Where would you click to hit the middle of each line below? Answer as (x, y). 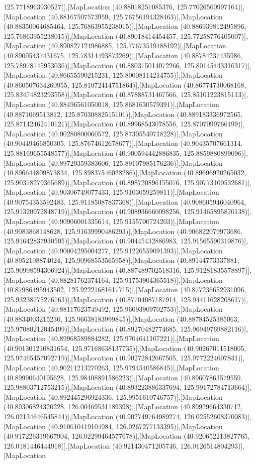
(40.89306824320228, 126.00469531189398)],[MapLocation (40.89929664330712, (123, 406)
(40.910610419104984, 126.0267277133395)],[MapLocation (135, 426)
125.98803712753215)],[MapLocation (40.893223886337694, (93, 387)
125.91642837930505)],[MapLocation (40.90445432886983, (91, 241)
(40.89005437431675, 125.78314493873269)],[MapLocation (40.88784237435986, (123, 55)
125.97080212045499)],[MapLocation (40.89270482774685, (91, 328)
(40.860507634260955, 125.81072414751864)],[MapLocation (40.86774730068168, (125, 84)
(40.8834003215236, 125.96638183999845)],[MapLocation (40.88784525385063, (121, 319)
